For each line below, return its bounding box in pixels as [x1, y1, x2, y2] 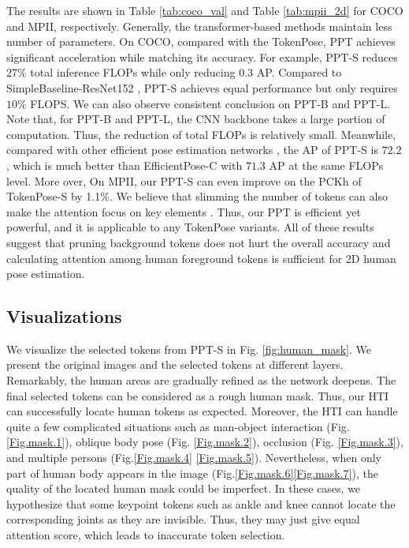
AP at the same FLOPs [269, 156, 384, 173]
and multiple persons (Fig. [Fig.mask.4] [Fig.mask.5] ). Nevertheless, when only [6, 449, 382, 466]
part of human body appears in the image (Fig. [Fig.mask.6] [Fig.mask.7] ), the [6, 464, 378, 481]
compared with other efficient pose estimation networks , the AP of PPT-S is [6, 141, 378, 158]
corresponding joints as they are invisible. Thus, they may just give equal [6, 511, 360, 527]
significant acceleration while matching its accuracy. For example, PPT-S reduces [6, 48, 398, 65]
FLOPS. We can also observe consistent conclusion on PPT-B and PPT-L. [30, 95, 391, 111]
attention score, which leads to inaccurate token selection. [6, 527, 285, 543]
